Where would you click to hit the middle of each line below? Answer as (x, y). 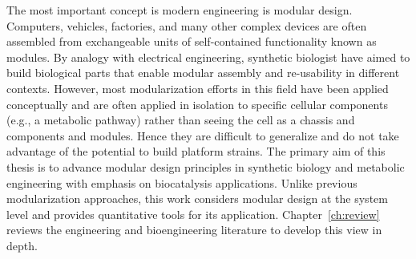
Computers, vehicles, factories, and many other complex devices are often (187, 25)
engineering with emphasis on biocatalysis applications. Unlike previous (182, 182)
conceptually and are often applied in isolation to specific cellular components (197, 104)
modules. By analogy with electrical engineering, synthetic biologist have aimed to (208, 57)
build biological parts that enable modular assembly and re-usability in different (203, 73)
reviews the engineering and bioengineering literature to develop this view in (194, 230)
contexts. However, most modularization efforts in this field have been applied (198, 88)
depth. (22, 245)
